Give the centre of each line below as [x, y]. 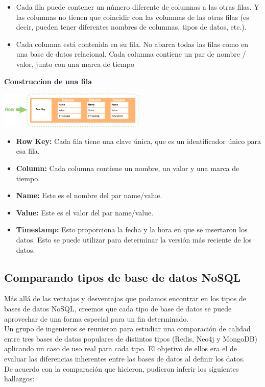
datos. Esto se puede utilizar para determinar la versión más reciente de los [134, 240]
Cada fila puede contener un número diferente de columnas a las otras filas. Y [138, 7]
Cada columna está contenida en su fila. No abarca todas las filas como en [132, 44]
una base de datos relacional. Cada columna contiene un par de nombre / [131, 54]
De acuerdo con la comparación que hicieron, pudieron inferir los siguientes [122, 368]
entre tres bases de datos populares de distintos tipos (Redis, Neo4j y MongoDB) [131, 338]
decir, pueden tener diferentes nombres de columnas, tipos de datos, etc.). [131, 27]
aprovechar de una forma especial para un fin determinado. [97, 318]
